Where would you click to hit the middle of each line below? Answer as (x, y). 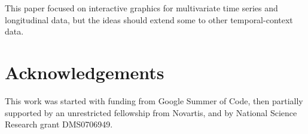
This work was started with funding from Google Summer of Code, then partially (154, 100)
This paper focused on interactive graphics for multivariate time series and (141, 8)
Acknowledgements (85, 72)
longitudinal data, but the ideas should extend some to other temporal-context (149, 19)
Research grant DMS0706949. (59, 124)
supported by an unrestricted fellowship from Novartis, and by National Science (151, 112)
